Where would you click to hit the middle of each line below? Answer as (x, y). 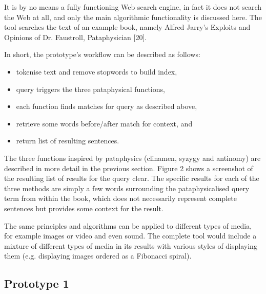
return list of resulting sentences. (68, 141)
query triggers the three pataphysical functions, (90, 89)
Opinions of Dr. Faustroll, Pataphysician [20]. (76, 37)
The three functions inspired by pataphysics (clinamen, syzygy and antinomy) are (132, 158)
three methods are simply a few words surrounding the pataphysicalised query (127, 188)
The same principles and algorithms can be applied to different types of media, (128, 225)
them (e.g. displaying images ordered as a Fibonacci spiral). (98, 256)
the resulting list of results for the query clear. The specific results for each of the (132, 178)
